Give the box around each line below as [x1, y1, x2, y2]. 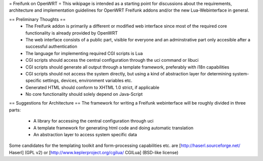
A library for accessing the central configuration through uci [33, 118, 154, 124]
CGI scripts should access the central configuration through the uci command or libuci [25, 57, 199, 63]
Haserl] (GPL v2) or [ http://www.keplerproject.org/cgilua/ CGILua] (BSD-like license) [9, 149, 179, 155]
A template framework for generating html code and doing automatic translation [33, 125, 194, 131]
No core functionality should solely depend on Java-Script [25, 91, 143, 97]
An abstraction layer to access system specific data [33, 132, 137, 138]
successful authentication [25, 44, 77, 50]
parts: [9, 107, 21, 113]
